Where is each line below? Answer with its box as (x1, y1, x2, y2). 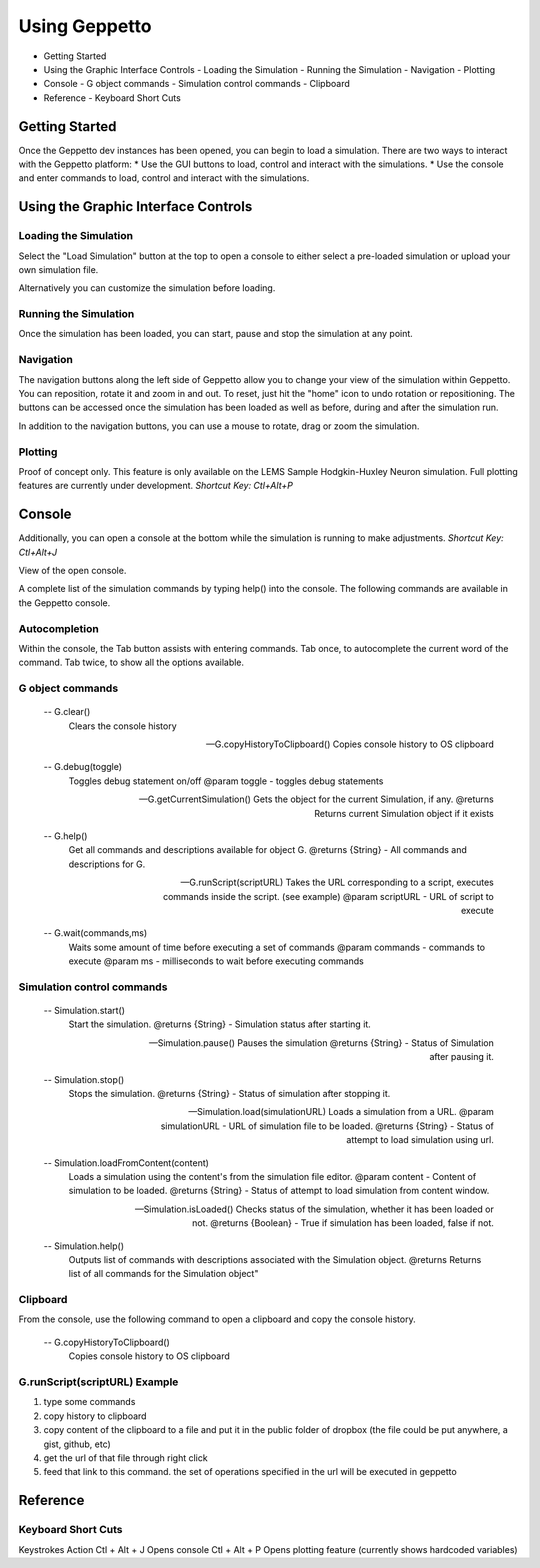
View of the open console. (18, 565, 127, 577)
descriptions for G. (68, 858, 146, 870)
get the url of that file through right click (43, 1451, 209, 1464)
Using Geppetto (18, 15, 152, 37)
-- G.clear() (43, 706, 91, 718)
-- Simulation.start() (43, 1005, 125, 1017)
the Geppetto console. (18, 596, 111, 609)
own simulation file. (18, 263, 99, 275)
